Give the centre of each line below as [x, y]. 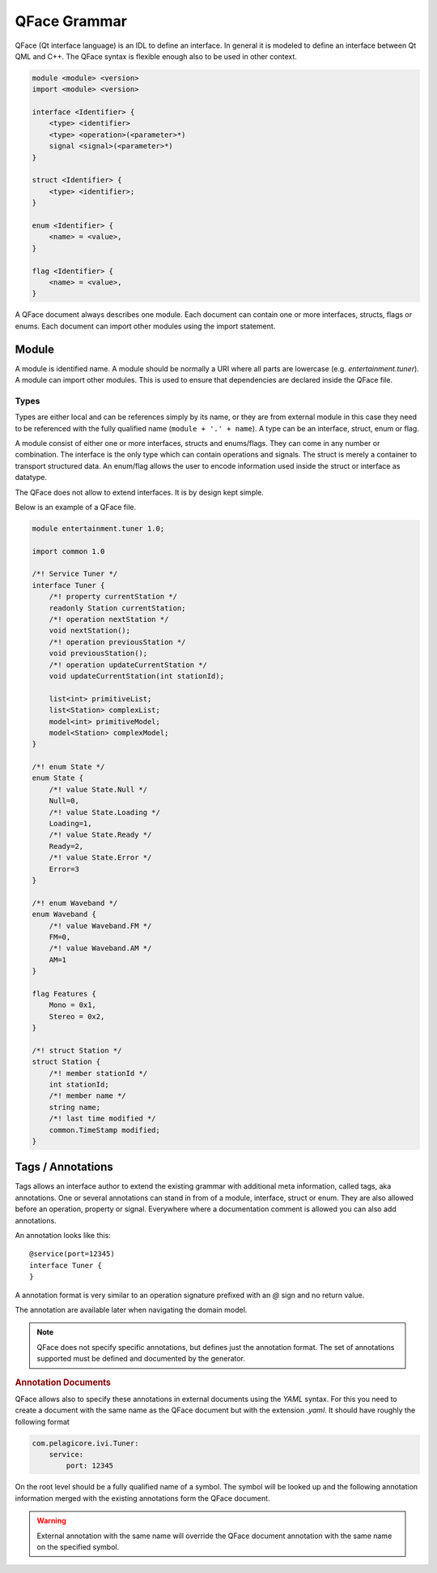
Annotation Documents [63, 1382]
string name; [75, 1107]
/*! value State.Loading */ [105, 812]
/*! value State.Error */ [100, 858]
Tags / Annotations [64, 1167]
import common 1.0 [68, 551]
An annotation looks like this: [63, 1236]
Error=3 [64, 869]
